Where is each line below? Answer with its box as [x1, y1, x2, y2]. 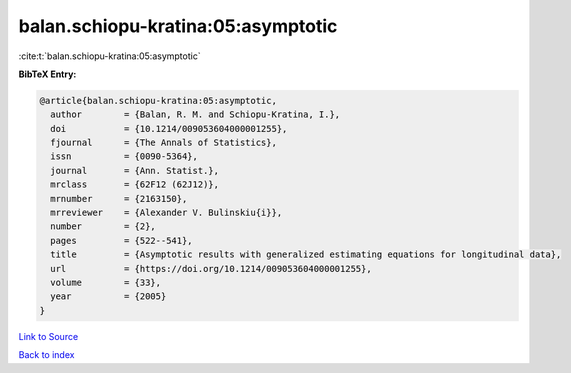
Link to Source [18, 330, 79, 342]
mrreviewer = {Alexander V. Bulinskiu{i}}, [50, 207, 283, 219]
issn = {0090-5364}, [50, 151, 199, 162]
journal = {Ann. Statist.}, [50, 165, 220, 176]
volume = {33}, [50, 277, 162, 288]
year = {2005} [50, 291, 167, 302]
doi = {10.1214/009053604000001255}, [50, 123, 288, 134]
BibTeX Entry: [18, 68, 77, 80]
